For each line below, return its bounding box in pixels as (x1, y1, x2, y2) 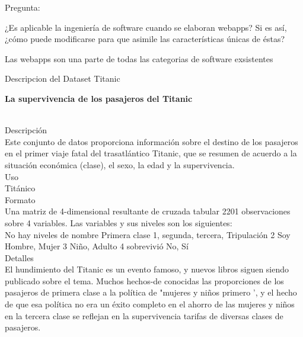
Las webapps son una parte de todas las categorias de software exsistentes (5, 52, 273, 65)
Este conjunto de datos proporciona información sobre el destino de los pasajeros (5, 135, 298, 147)
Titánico (5, 182, 36, 194)
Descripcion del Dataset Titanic (5, 72, 120, 85)
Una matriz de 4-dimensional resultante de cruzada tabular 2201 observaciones (5, 205, 291, 217)
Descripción (5, 124, 47, 136)
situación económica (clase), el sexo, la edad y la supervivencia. (5, 158, 235, 171)
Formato (5, 193, 36, 206)
